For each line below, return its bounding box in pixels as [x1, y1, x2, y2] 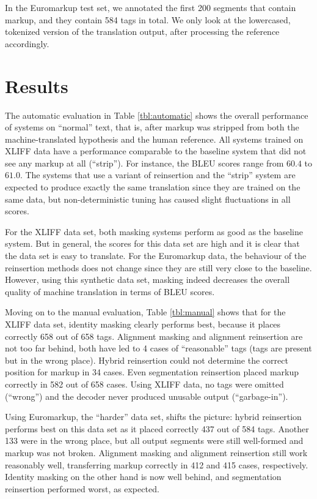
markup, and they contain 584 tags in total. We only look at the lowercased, [5, 13, 291, 26]
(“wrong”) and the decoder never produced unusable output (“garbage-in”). [5, 389, 288, 402]
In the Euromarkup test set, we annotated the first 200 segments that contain [5, 1, 296, 13]
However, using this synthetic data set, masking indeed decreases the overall [5, 273, 290, 286]
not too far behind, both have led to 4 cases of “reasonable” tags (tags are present [5, 342, 312, 355]
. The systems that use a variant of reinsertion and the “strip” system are [20, 168, 296, 181]
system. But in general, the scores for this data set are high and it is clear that [5, 237, 300, 250]
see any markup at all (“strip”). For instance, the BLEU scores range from [5, 156, 284, 169]
